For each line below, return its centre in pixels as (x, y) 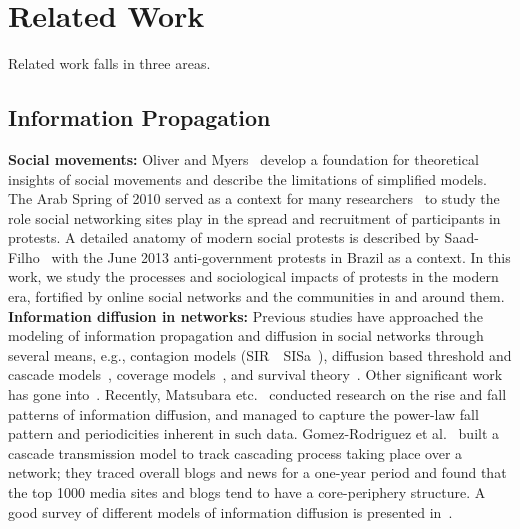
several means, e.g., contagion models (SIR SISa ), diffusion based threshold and (260, 354)
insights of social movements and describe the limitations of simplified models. (247, 178)
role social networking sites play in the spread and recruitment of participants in (254, 217)
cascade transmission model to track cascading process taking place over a (235, 452)
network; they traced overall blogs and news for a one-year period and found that (257, 472)
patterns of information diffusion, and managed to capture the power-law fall (243, 413)
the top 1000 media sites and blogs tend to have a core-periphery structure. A (247, 492)
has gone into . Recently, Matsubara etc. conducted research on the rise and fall (257, 394)
